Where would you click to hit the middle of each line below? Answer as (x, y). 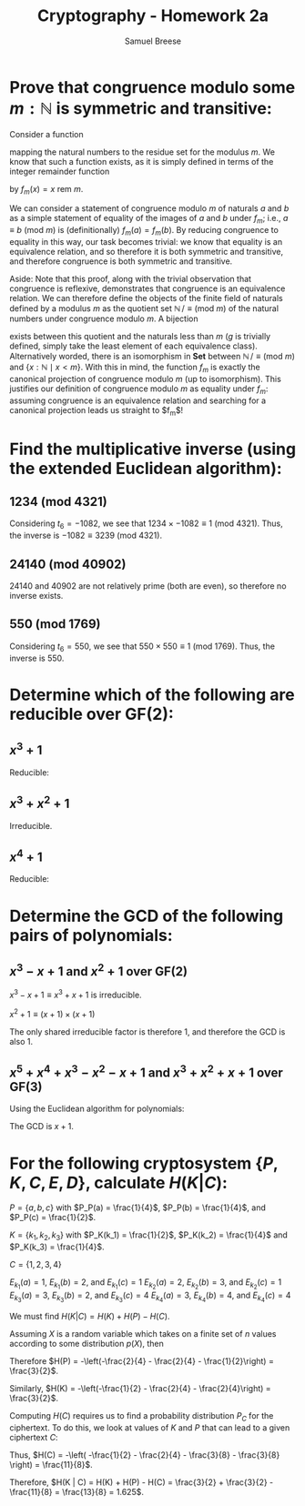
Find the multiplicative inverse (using (153, 449)
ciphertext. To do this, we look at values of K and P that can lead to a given (150, 1428)
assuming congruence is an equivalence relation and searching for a (138, 400)
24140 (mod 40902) (68, 564)
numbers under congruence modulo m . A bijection (104, 318)
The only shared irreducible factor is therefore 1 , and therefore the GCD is (147, 1031)
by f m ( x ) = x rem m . (46, 190)
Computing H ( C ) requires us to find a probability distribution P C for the (142, 1417)
